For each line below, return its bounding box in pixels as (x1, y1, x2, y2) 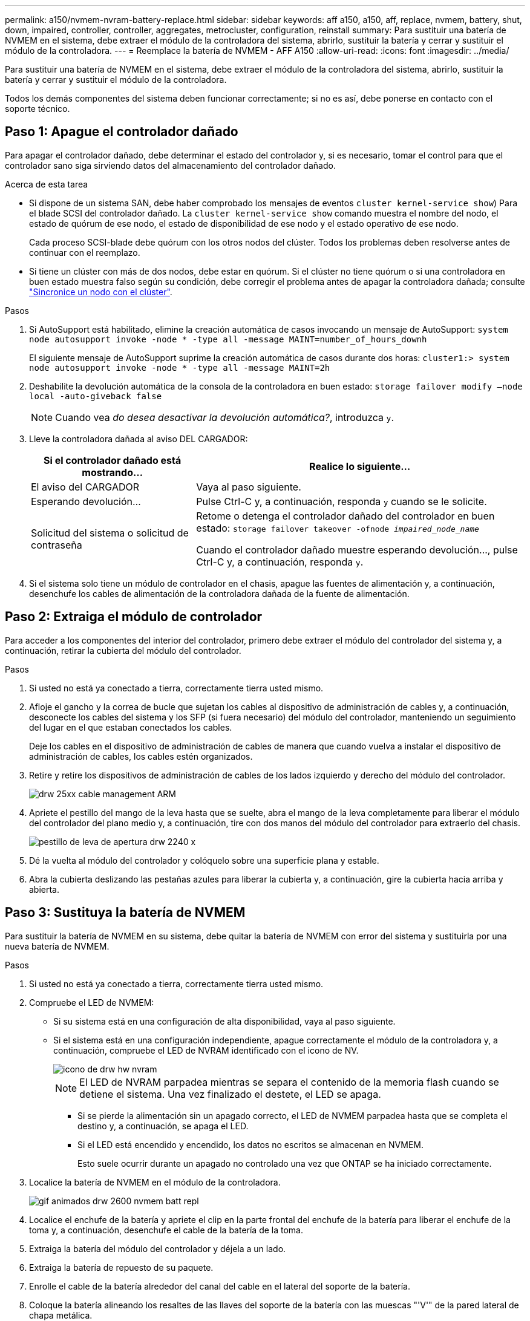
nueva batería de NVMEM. (5, 941, 110, 951)
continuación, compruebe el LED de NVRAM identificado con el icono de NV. (53, 1045, 359, 1055)
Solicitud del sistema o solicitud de (31, 526, 189, 539)
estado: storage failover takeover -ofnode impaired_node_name (196, 521, 479, 534)
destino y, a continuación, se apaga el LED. (77, 1120, 249, 1131)
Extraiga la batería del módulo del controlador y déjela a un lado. (29, 1243, 286, 1254)
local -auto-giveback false (29, 391, 162, 401)
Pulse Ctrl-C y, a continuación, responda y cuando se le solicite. (196, 495, 487, 507)
